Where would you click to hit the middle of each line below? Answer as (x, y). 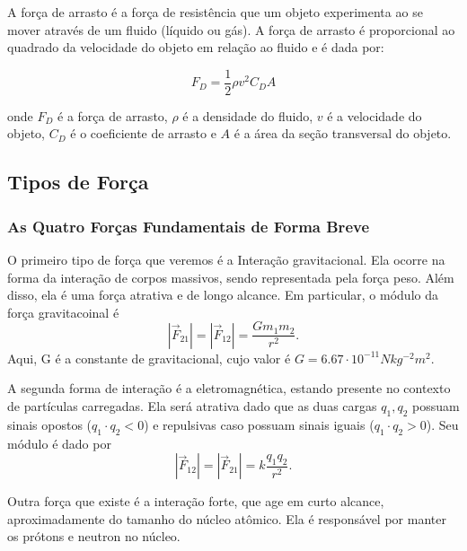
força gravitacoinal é (63, 312)
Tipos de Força (78, 182)
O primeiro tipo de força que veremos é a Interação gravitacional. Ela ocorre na (226, 260)
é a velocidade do (374, 115)
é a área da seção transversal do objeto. (343, 133)
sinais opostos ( (50, 424)
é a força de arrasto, (113, 115)
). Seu (442, 424)
